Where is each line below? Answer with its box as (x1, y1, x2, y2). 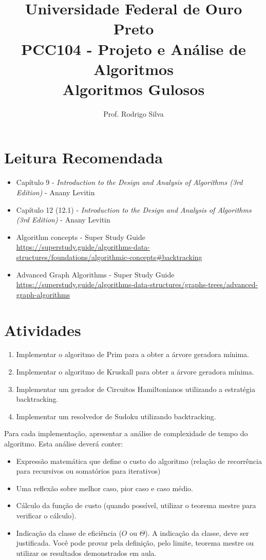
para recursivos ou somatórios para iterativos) (16, 465, 161, 476)
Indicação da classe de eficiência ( (16, 527, 122, 538)
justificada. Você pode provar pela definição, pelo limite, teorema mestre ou (16, 537, 254, 548)
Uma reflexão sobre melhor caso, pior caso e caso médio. (16, 482, 193, 493)
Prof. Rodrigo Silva (103, 108, 164, 119)
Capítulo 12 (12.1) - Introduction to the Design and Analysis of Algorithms (16, 204, 252, 215)
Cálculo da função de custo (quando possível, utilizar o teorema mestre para (16, 500, 256, 511)
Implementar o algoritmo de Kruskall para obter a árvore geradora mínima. (16, 366, 254, 377)
